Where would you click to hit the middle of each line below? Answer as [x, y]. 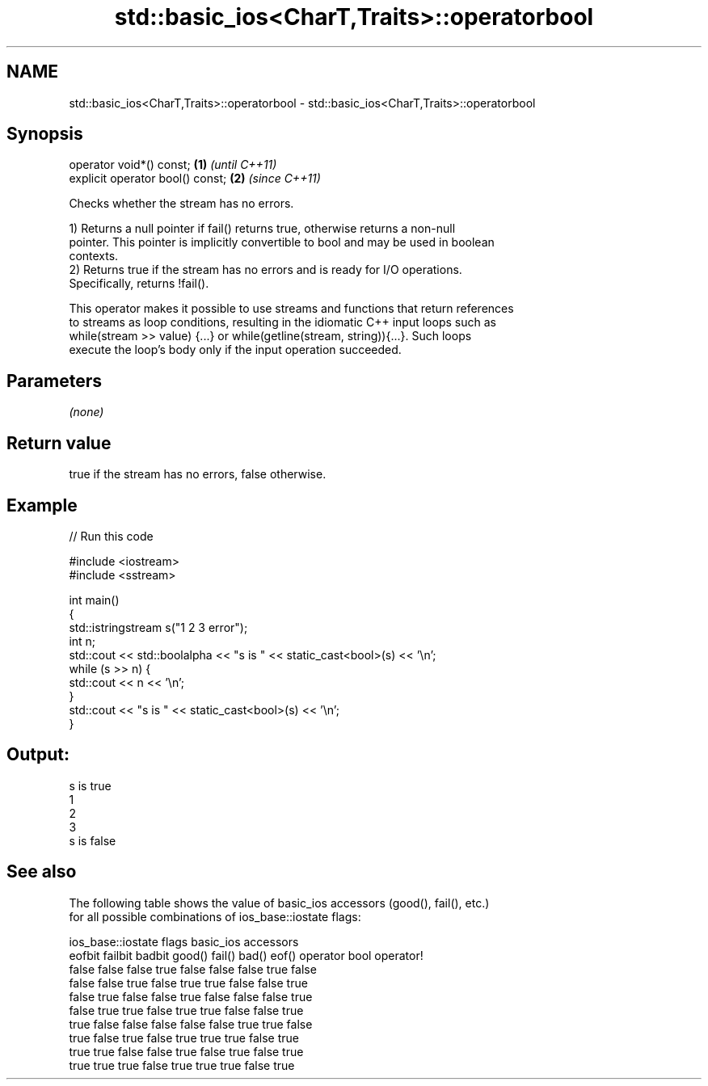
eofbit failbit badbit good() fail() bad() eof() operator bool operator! [246, 955]
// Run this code [111, 536]
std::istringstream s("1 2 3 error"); [158, 627]
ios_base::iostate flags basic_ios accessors [184, 941]
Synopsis [45, 134]
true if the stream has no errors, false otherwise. [198, 474]
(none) [86, 412]
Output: [38, 755]
